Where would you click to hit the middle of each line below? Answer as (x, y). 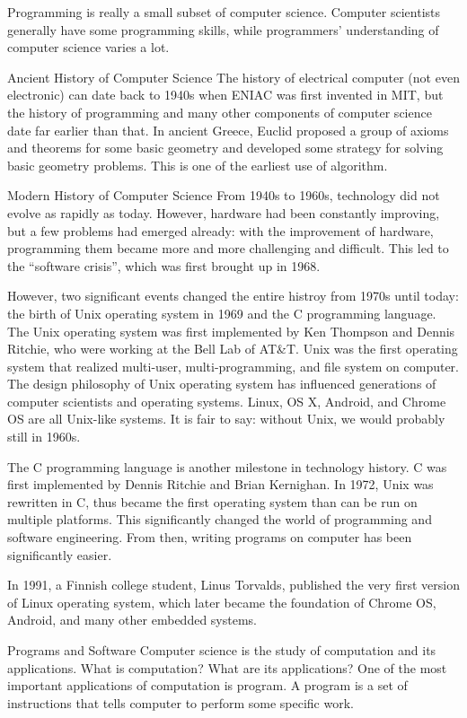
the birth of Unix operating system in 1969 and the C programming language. (222, 313)
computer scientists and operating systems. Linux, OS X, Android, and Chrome (227, 401)
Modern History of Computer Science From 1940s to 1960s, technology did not (224, 195)
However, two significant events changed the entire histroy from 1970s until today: (233, 296)
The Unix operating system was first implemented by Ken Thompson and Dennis (231, 331)
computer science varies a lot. (88, 47)
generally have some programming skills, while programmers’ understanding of (223, 29)
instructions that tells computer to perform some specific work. (181, 702)
